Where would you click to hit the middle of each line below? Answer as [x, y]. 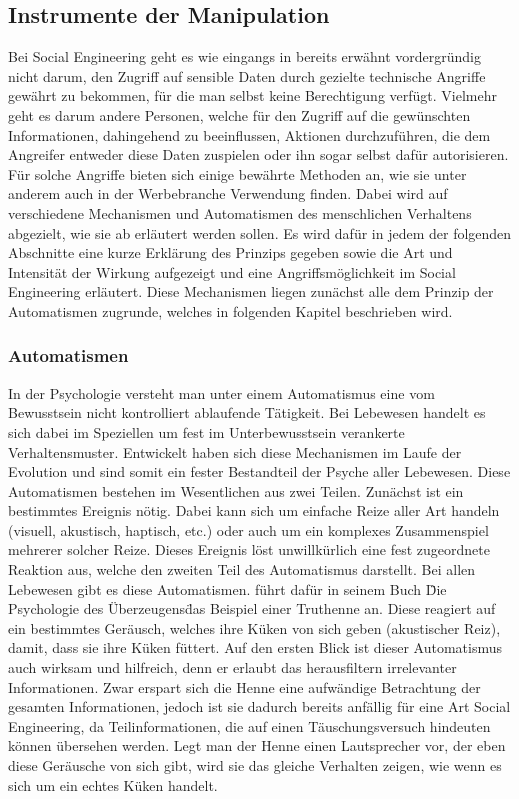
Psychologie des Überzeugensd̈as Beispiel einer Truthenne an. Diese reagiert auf [252, 608]
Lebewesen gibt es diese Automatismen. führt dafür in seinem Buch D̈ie [227, 588]
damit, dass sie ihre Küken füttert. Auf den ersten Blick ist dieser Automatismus [255, 647]
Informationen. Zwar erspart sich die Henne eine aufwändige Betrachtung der [244, 686]
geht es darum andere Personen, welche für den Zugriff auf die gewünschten [239, 114]
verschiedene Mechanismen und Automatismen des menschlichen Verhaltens [240, 212]
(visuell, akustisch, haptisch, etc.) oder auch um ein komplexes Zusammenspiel [248, 529]
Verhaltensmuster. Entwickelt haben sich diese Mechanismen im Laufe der [235, 451]
